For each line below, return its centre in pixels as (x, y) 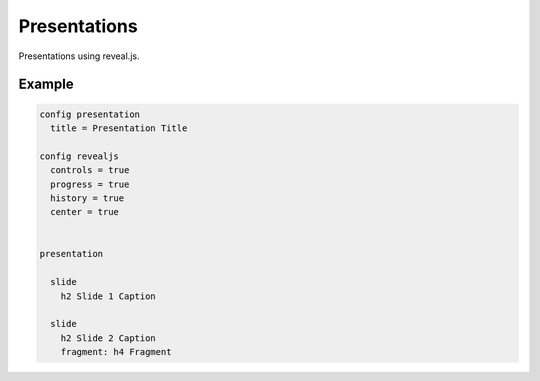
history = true (87, 198)
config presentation (89, 114)
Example (46, 84)
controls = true (90, 170)
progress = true (90, 184)
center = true (85, 212)
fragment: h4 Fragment (116, 352)
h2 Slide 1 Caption (108, 296)
